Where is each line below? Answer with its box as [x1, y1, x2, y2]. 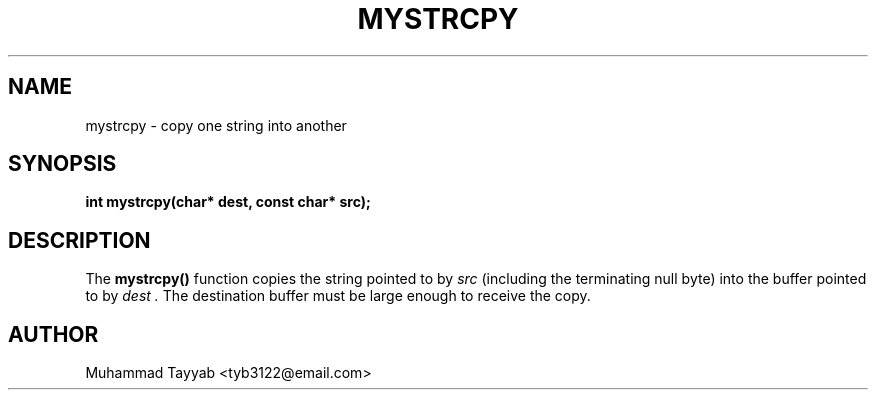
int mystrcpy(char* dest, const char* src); [85, 193, 371, 211]
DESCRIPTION [8, 227, 151, 253]
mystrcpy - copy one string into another [85, 116, 347, 134]
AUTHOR [8, 321, 99, 347]
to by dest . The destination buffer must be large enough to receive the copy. [85, 287, 591, 305]
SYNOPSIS [8, 151, 117, 177]
